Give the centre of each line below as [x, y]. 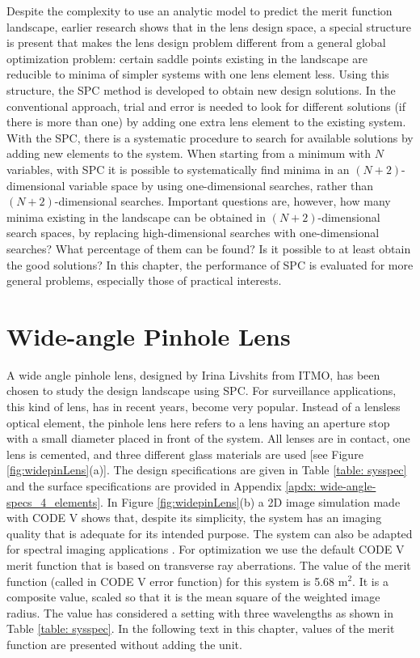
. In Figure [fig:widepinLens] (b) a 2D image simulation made [250, 501]
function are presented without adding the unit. [124, 644]
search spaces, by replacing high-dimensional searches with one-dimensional [193, 233]
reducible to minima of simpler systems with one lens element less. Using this [198, 74]
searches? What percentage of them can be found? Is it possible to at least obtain [209, 248]
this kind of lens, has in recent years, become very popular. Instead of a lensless [204, 406]
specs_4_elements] [54, 501]
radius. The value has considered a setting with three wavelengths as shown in [200, 612]
